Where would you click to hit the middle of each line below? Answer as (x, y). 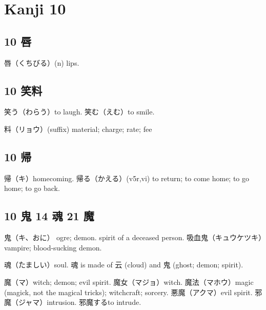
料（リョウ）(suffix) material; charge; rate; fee (78, 129)
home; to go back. (32, 188)
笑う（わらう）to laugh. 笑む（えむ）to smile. (79, 112)
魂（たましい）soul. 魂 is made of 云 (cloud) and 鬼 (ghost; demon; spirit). (124, 265)
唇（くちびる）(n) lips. (42, 62)
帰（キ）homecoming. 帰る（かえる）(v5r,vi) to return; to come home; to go (127, 178)
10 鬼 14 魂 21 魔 (49, 216)
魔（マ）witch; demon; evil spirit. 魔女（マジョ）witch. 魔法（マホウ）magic (129, 282)
